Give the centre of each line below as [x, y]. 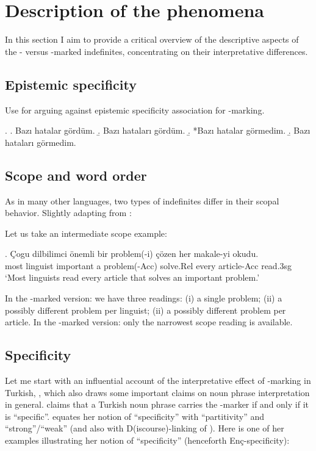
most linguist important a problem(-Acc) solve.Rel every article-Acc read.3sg [149, 265]
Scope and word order [76, 175]
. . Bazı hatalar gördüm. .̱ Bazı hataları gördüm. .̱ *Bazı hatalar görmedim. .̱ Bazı [158, 130]
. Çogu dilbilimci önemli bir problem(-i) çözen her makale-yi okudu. [132, 254]
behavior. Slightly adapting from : [68, 213]
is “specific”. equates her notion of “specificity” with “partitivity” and [135, 416]
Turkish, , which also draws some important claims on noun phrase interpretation [157, 392]
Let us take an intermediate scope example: [86, 233]
